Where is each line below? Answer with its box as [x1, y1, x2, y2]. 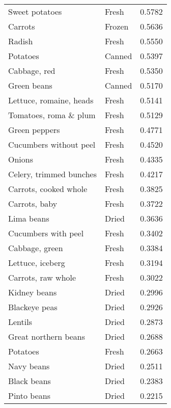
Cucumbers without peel [8, 139, 96, 150]
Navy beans [8, 360, 50, 372]
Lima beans [8, 212, 49, 224]
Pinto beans [8, 390, 50, 401]
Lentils [8, 316, 32, 328]
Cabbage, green [8, 242, 63, 254]
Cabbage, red [8, 65, 55, 76]
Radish [8, 35, 33, 47]
